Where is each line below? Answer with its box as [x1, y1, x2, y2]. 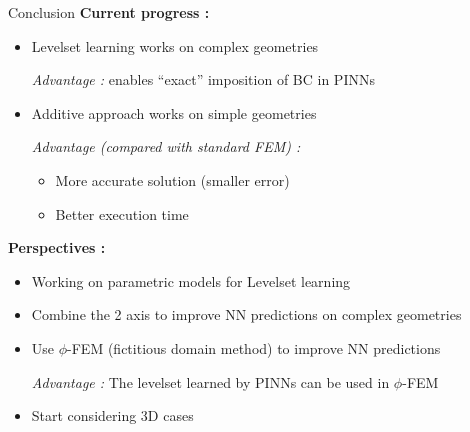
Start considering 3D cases [31, 405, 194, 426]
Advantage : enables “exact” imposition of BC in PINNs [31, 69, 375, 90]
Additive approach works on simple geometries [31, 102, 317, 123]
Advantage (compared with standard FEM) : [31, 136, 301, 157]
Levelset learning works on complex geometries [31, 35, 319, 56]
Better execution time [55, 203, 189, 224]
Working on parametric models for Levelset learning [31, 270, 351, 291]
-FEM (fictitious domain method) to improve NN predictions [67, 337, 441, 358]
